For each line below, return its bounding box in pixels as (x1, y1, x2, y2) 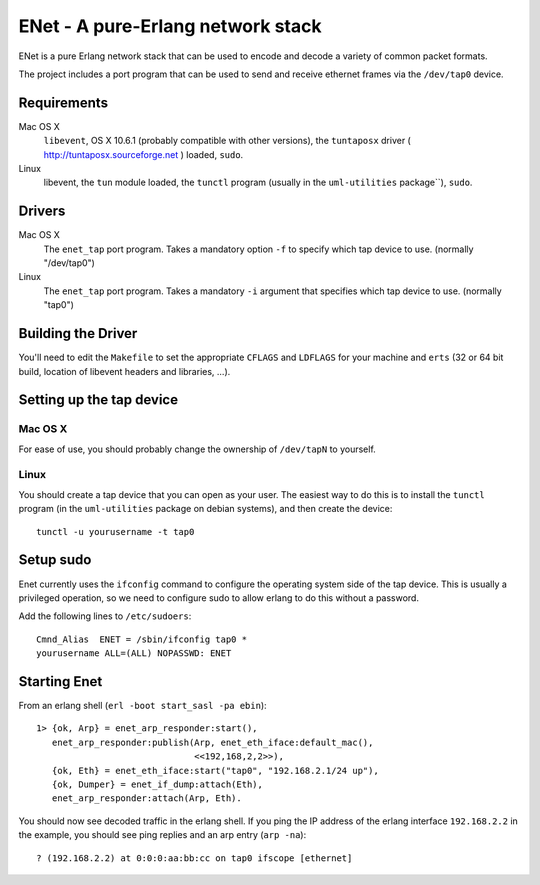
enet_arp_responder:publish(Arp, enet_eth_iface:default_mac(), (51, 736, 374, 748)
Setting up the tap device (18, 391, 179, 409)
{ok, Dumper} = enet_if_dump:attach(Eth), (51, 778, 264, 790)
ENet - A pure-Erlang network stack (18, 15, 322, 37)
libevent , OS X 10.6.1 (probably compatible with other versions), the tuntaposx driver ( (43, 135, 412, 147)
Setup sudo (18, 551, 92, 569)
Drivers (18, 203, 66, 220)
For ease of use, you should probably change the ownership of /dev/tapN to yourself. (18, 443, 377, 455)
